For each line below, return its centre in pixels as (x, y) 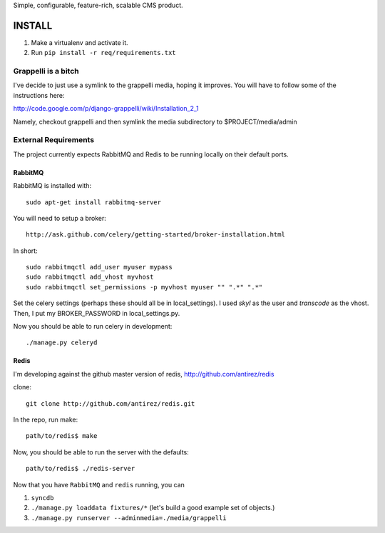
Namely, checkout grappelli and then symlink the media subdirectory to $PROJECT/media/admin (155, 121)
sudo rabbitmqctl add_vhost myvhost (90, 277)
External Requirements (54, 140)
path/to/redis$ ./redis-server (81, 469)
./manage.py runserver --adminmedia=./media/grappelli (129, 518)
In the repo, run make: (46, 419)
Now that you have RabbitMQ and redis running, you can (99, 484)
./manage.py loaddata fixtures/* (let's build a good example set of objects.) (153, 508)
